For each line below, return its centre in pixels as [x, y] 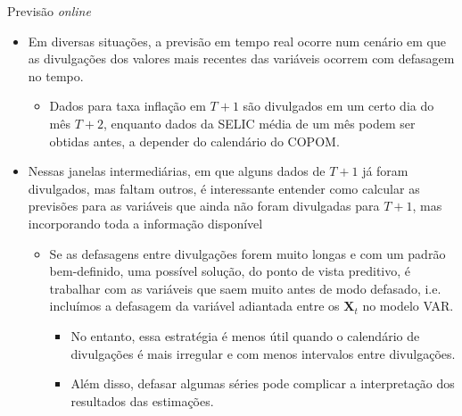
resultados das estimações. [142, 400]
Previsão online [49, 11]
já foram [385, 171]
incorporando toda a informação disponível [145, 223]
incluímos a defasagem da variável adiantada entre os [194, 306]
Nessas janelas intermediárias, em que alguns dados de [177, 171]
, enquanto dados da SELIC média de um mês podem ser [259, 123]
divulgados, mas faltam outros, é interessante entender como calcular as [224, 188]
